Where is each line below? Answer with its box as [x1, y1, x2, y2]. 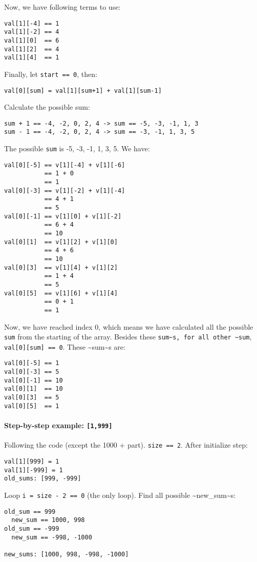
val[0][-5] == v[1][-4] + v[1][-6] [4, 161, 125, 169]
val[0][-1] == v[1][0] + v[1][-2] [4, 212, 122, 220]
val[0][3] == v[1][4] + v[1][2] [4, 264, 118, 271]
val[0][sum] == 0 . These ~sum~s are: [4, 341, 125, 352]
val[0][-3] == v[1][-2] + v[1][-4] [4, 187, 125, 194]
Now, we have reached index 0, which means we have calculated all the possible [4, 321, 253, 332]
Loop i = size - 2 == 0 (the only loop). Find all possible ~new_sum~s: [4, 489, 236, 500]
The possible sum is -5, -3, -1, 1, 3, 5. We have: [4, 143, 150, 154]
